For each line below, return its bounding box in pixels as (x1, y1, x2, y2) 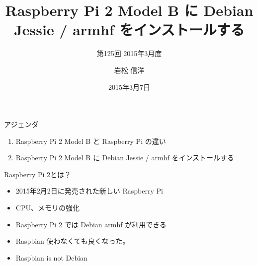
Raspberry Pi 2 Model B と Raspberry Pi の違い (15, 135, 166, 146)
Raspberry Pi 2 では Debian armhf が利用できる (15, 219, 167, 229)
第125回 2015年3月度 (96, 48, 162, 59)
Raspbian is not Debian (15, 252, 87, 263)
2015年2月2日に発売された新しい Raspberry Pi (15, 186, 163, 196)
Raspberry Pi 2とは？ (4, 169, 72, 179)
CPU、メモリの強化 (15, 202, 80, 213)
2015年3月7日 (108, 81, 150, 92)
